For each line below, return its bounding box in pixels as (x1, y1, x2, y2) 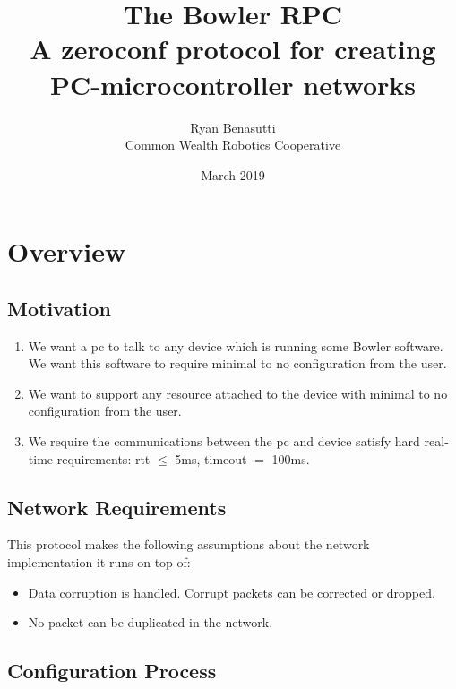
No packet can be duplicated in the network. (28, 613, 273, 632)
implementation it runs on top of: (7, 553, 191, 572)
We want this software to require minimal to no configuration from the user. (28, 354, 447, 373)
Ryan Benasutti (190, 117, 276, 136)
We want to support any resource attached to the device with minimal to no (28, 383, 448, 402)
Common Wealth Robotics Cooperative (125, 135, 341, 154)
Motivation (7, 294, 111, 322)
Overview (7, 233, 126, 270)
